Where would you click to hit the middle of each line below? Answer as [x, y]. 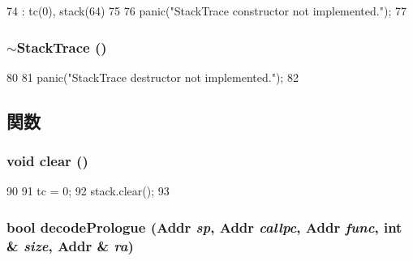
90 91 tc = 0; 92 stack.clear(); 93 [88, 191]
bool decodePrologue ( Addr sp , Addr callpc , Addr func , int [204, 227]
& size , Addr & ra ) [70, 245]
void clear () [47, 161]
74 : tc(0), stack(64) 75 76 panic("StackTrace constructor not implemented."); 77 [206, 11]
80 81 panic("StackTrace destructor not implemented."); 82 [153, 77]
